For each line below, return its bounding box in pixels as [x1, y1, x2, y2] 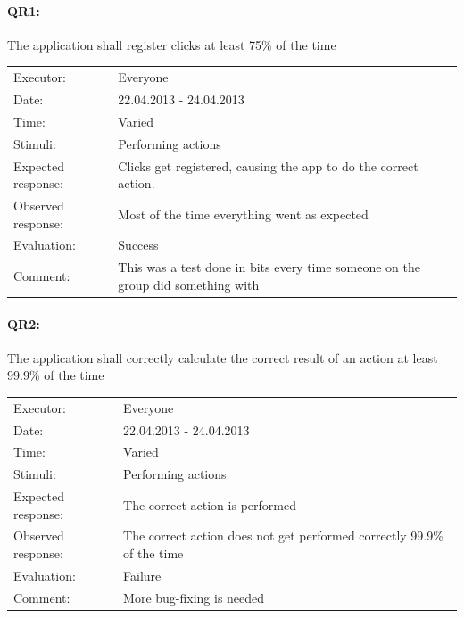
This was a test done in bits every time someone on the [118, 258, 420, 276]
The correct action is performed [123, 495, 296, 514]
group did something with [118, 275, 260, 293]
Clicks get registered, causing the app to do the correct [118, 156, 418, 175]
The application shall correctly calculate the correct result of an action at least [7, 348, 438, 367]
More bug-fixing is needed [123, 588, 265, 606]
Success [118, 235, 159, 254]
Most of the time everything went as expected [118, 204, 369, 223]
